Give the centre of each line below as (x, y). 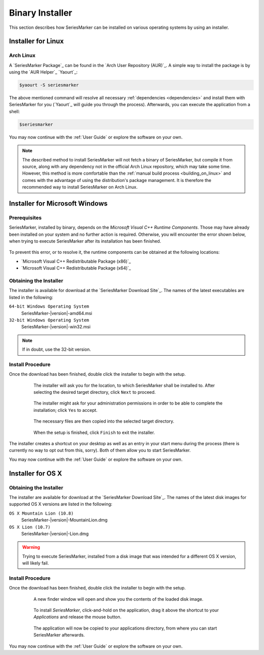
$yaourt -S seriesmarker (49, 85)
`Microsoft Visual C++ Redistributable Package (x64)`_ (76, 268)
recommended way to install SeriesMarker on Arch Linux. (80, 187)
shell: (14, 111)
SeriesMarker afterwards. (59, 635)
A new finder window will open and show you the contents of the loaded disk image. (119, 599)
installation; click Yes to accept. (66, 410)
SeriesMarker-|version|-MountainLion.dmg (64, 520)
